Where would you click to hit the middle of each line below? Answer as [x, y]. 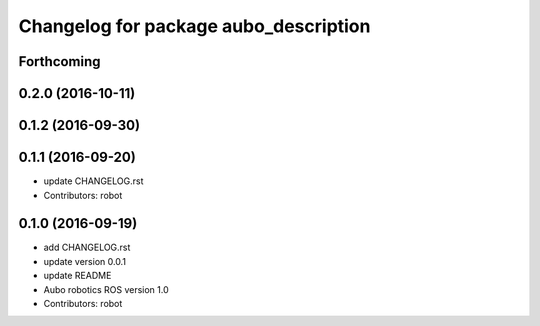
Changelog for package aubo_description [194, 26]
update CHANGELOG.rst [93, 181]
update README [77, 276]
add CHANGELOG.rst [87, 247]
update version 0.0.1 [85, 261]
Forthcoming [59, 61]
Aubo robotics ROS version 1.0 [106, 289]
